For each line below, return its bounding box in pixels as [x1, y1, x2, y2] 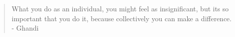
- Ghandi [11, 23, 39, 33]
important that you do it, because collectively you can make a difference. [11, 13, 232, 23]
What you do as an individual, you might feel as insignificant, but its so [11, 3, 229, 13]
